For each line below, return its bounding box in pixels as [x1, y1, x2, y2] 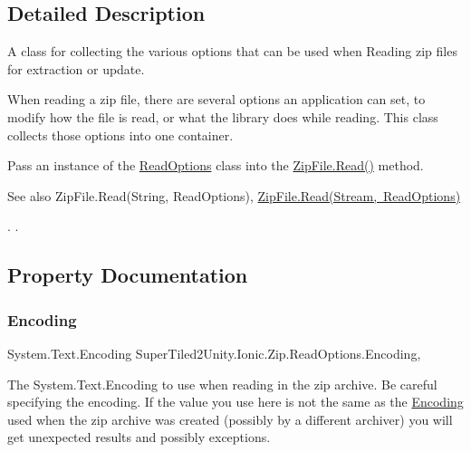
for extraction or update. [7, 59, 145, 78]
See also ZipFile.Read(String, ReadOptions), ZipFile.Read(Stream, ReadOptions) [7, 186, 461, 205]
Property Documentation [7, 261, 248, 289]
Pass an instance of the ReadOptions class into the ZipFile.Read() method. [7, 156, 424, 175]
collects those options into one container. [7, 125, 234, 144]
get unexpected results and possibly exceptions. [7, 428, 271, 447]
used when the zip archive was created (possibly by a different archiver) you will [7, 409, 453, 428]
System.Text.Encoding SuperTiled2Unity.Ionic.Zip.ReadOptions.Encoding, [7, 343, 421, 362]
